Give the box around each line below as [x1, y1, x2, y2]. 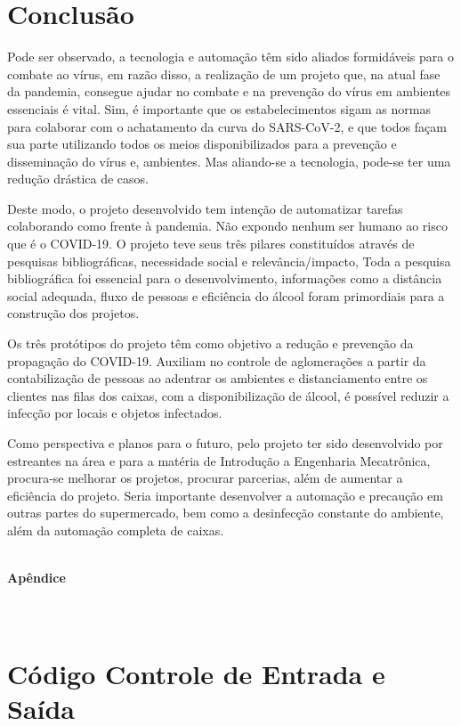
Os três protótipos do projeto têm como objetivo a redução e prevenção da [7, 334, 414, 353]
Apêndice [7, 568, 66, 587]
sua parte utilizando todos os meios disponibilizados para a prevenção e [7, 135, 397, 153]
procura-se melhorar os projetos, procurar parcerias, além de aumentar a [7, 469, 403, 487]
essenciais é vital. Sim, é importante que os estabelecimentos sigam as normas [7, 99, 431, 118]
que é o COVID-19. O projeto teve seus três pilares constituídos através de [7, 234, 415, 253]
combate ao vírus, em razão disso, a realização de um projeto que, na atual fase [7, 64, 441, 83]
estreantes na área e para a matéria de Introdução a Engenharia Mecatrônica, [7, 451, 431, 469]
